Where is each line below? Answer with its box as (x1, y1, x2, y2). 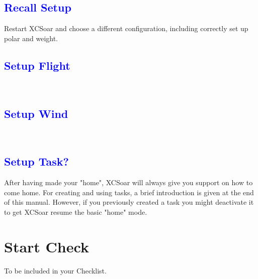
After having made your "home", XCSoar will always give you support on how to (4, 177, 253, 188)
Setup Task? (4, 154, 69, 169)
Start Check (4, 236, 89, 256)
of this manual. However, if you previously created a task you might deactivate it (4, 197, 254, 207)
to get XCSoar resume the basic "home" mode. (4, 206, 147, 217)
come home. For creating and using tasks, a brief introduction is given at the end (4, 187, 254, 197)
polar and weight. (4, 33, 58, 43)
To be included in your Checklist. (4, 265, 107, 275)
